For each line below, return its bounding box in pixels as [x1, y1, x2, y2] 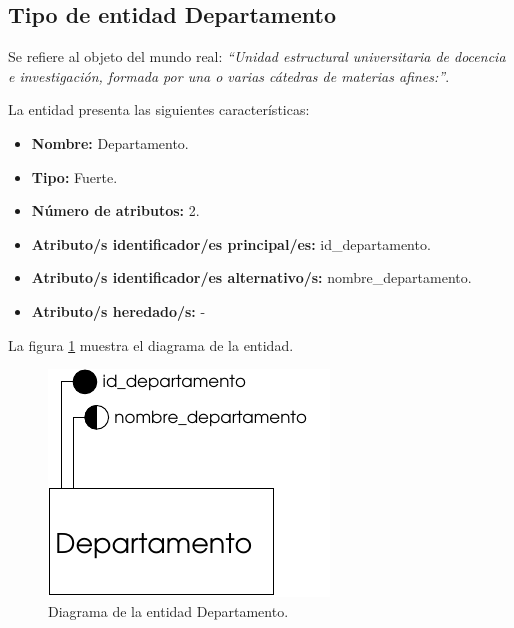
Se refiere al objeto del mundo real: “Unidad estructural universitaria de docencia [8, 46, 506, 67]
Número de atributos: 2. [31, 200, 200, 221]
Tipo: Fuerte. [31, 166, 118, 187]
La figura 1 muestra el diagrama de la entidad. [8, 334, 294, 355]
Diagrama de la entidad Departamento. [48, 600, 289, 621]
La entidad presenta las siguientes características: [8, 99, 310, 120]
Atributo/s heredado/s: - [31, 300, 206, 321]
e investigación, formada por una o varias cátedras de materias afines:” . [8, 65, 450, 86]
